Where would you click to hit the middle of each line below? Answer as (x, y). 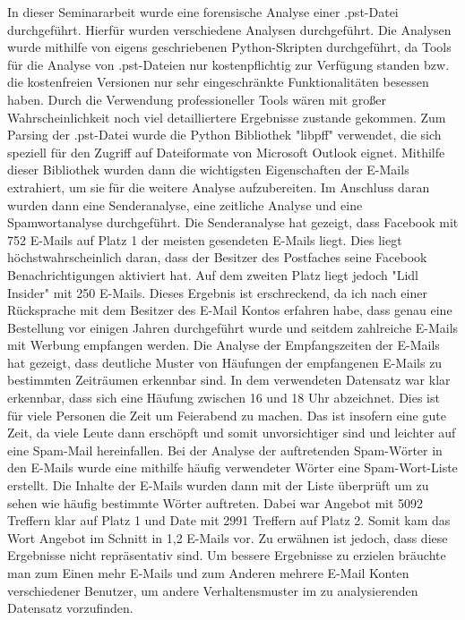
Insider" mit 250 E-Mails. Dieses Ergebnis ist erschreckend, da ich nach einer (217, 292)
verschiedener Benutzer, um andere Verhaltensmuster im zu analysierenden (213, 590)
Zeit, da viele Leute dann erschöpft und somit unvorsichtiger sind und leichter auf (232, 433)
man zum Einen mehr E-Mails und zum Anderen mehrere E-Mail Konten (208, 573)
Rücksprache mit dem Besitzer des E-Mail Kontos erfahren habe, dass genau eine (230, 310)
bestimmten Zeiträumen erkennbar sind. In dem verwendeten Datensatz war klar (229, 380)
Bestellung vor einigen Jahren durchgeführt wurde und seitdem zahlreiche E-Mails (233, 327)
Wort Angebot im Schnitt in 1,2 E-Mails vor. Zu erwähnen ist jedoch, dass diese (228, 537)
